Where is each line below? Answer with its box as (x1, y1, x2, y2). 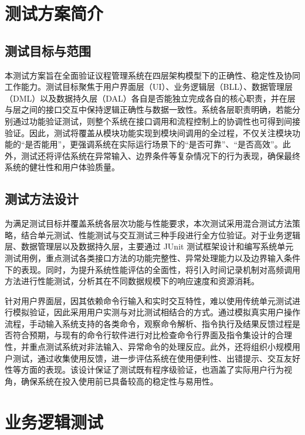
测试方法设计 (5, 190, 79, 208)
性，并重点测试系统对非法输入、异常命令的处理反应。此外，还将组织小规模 (5, 340, 292, 353)
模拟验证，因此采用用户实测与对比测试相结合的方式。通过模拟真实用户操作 (12, 306, 300, 318)
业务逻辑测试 (5, 409, 104, 433)
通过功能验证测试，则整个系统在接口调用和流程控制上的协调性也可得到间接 (12, 114, 300, 127)
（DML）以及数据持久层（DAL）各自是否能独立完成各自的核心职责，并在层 (5, 92, 296, 104)
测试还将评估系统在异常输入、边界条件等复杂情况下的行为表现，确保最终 (21, 149, 300, 161)
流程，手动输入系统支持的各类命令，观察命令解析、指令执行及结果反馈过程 (5, 317, 292, 329)
